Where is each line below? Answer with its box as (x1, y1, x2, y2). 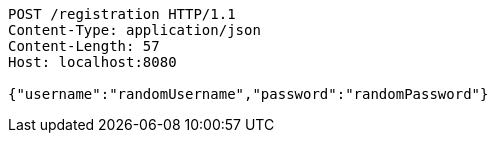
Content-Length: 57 (8, 38, 160, 54)
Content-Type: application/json (8, 22, 261, 38)
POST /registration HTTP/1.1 (8, 6, 236, 22)
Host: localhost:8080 (8, 54, 177, 70)
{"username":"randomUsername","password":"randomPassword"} (8, 86, 489, 102)
